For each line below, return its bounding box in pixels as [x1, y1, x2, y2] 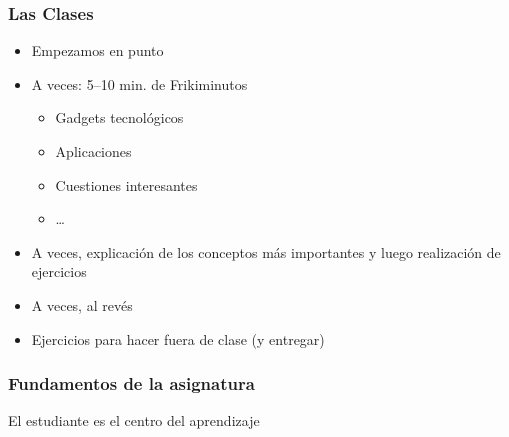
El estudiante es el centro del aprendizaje [8, 410, 260, 431]
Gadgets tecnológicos [55, 107, 184, 128]
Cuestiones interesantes [55, 174, 198, 195]
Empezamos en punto [31, 40, 164, 61]
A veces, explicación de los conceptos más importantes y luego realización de [31, 241, 501, 262]
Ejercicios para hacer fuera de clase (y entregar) [31, 328, 325, 349]
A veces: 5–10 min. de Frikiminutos [31, 73, 248, 94]
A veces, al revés [31, 294, 133, 315]
